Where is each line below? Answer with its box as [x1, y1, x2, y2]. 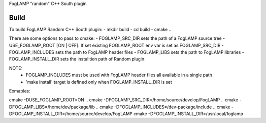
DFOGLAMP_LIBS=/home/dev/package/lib [9, 104, 95, 110]
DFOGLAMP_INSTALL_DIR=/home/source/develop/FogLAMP [9, 111, 133, 117]
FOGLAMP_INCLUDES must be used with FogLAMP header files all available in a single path [26, 72, 213, 78]
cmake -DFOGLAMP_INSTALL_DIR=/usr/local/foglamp [133, 111, 243, 117]
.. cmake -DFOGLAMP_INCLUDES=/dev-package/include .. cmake [96, 104, 231, 110]
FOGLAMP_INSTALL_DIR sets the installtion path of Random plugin [9, 56, 145, 62]
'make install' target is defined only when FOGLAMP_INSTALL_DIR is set [26, 79, 172, 85]
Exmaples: [9, 88, 31, 94]
